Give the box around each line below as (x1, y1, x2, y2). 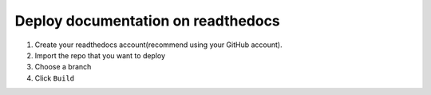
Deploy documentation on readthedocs (14, 12, 281, 30)
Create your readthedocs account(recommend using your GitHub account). (34, 40, 283, 49)
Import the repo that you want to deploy (34, 50, 166, 60)
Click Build (34, 73, 75, 83)
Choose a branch (34, 62, 92, 72)
